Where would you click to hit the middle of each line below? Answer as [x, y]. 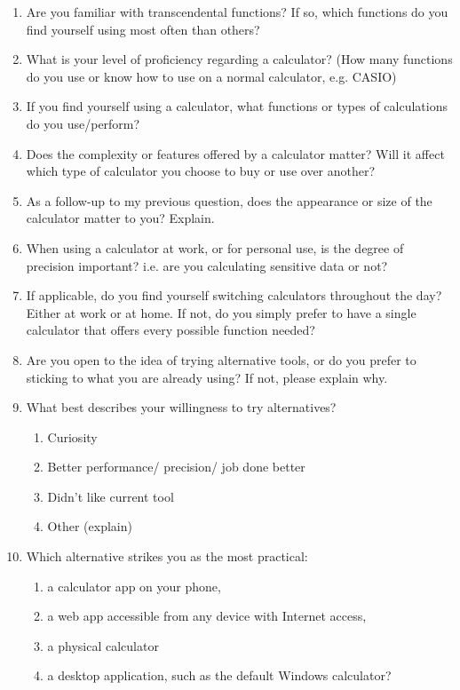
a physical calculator [103, 645]
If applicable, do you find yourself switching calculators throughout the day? [234, 295]
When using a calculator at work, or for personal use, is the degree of [215, 247]
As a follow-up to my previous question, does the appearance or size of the [229, 200]
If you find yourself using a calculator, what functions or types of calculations [237, 106]
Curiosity [72, 436]
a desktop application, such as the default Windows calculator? [219, 675]
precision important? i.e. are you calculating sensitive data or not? [207, 265]
